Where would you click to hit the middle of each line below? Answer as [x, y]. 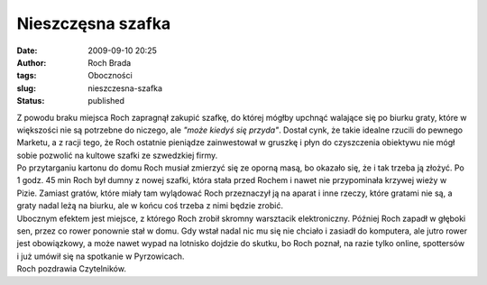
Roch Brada [110, 62]
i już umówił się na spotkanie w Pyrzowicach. [101, 256]
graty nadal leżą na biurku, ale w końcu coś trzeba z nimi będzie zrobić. [150, 206]
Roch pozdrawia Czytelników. [71, 269]
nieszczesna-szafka [125, 88]
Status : [31, 101]
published [106, 101]
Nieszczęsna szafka [94, 23]
